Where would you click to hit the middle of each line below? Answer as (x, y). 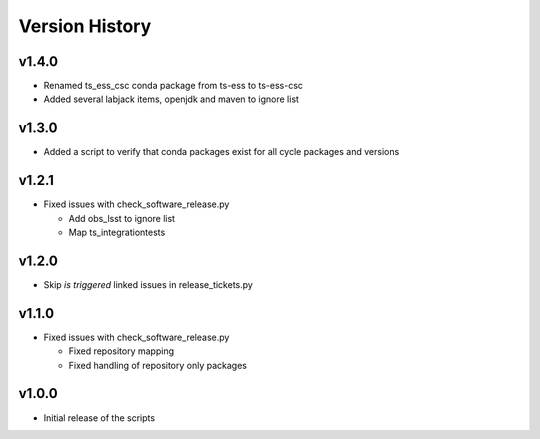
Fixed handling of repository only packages (157, 365)
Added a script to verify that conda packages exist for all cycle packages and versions (221, 152)
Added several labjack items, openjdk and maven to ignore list (171, 99)
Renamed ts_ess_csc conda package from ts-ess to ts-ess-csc (173, 86)
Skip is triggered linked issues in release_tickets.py (148, 284)
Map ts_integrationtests (117, 232)
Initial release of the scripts (99, 417)
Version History (85, 26)
